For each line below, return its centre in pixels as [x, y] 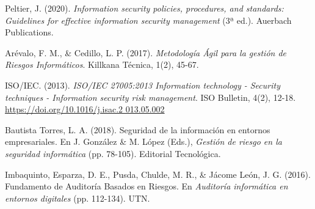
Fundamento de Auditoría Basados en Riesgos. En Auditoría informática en [147, 186]
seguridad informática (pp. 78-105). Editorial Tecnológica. [113, 153]
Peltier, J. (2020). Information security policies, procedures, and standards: [144, 8]
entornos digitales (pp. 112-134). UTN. [78, 198]
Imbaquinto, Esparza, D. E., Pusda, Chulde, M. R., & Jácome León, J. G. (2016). [158, 174]
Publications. [29, 32]
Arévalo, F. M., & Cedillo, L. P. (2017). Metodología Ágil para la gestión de [146, 52]
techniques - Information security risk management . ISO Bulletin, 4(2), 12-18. [150, 97]
